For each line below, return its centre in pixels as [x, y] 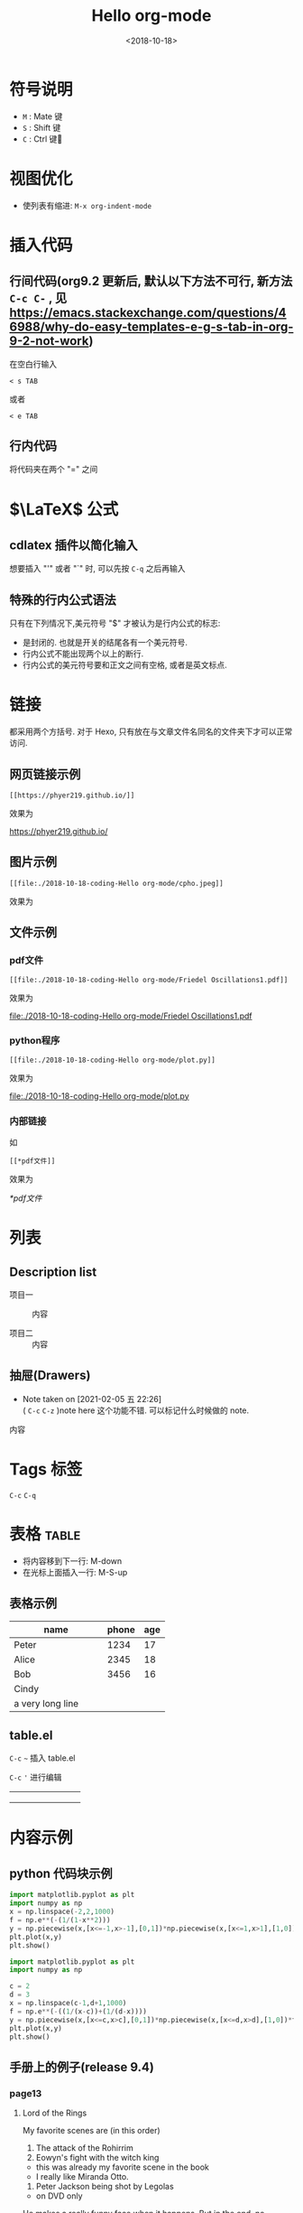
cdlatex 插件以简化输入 [73, 546]
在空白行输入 [33, 364]
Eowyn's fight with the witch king [97, 2158]
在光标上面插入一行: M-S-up [75, 1572]
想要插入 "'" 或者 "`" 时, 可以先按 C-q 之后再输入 [97, 569]
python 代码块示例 [61, 1873]
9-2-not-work [49, 341]
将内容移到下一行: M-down [72, 1561]
